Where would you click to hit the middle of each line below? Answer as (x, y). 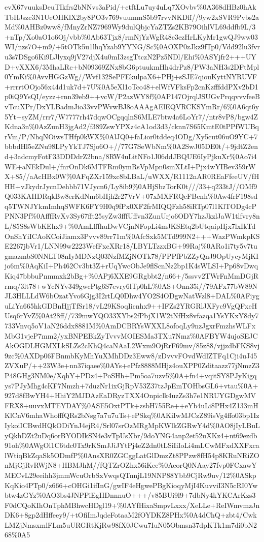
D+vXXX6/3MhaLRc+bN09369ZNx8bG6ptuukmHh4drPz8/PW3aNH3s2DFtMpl (132, 66)
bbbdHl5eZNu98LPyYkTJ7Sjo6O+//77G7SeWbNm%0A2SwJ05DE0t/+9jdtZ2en (131, 146)
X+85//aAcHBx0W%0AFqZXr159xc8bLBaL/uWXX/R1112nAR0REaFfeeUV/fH (132, 176)
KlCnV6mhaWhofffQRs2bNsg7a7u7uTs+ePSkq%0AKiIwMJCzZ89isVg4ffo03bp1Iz (132, 415)
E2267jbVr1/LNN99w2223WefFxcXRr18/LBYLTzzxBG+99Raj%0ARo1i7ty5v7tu (131, 246)
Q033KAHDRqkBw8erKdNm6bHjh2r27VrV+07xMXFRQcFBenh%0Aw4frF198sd (131, 196)
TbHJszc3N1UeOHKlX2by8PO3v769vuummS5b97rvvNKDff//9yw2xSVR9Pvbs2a (132, 17)
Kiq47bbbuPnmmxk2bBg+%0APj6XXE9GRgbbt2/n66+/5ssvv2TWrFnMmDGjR (132, 276)
